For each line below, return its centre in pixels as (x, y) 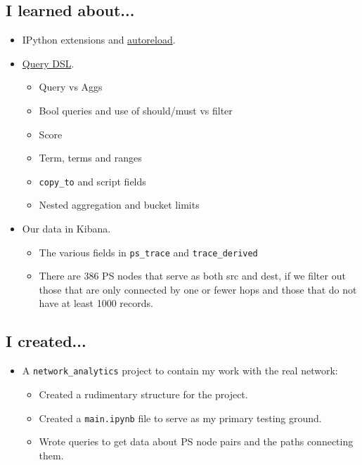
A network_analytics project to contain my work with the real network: (180, 371)
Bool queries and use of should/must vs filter (136, 110)
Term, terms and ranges (90, 158)
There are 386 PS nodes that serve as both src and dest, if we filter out (192, 276)
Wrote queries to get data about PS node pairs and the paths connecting (196, 441)
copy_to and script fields (92, 181)
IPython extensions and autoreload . (99, 40)
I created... (46, 341)
